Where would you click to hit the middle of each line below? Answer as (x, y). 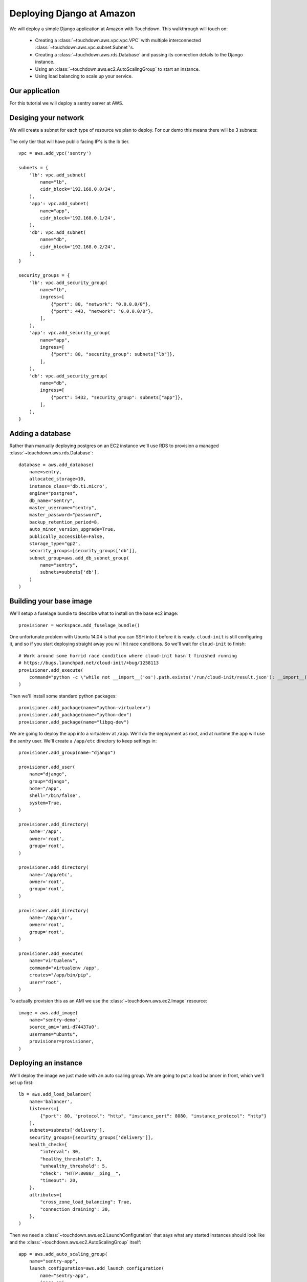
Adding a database (40, 433)
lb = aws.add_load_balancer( (55, 1094)
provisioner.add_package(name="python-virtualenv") (85, 708)
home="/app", (45, 788)
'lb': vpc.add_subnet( (58, 175)
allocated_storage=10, (58, 479)
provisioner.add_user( (47, 767)
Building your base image (51, 601)
